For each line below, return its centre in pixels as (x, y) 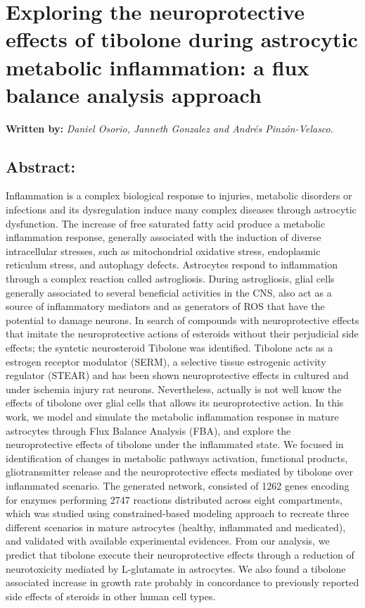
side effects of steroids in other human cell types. (111, 596)
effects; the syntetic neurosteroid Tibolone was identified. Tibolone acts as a (169, 348)
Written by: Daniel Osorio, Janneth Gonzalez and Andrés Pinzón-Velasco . (169, 128)
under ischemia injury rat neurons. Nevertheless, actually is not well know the (174, 389)
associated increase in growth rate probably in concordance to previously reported (182, 582)
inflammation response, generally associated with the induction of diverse (164, 237)
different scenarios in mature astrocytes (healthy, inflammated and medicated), (176, 527)
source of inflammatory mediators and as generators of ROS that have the (165, 306)
